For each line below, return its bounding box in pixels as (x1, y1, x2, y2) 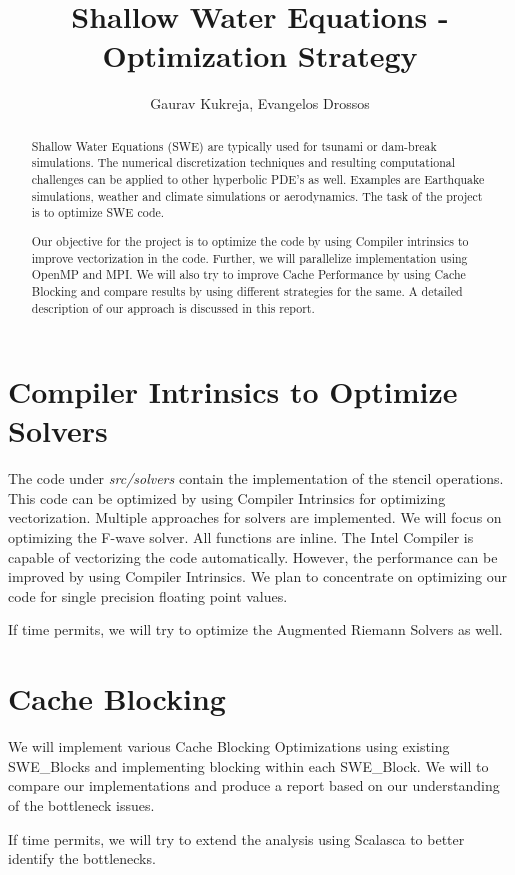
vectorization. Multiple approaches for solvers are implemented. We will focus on (8, 507, 502, 528)
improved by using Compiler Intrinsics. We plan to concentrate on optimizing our (8, 566, 507, 587)
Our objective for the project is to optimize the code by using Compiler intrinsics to (31, 232, 469, 249)
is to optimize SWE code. (31, 204, 165, 221)
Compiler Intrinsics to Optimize (8, 371, 458, 412)
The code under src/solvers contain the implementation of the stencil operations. (8, 468, 504, 489)
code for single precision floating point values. (8, 585, 288, 606)
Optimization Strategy (102, 35, 418, 76)
